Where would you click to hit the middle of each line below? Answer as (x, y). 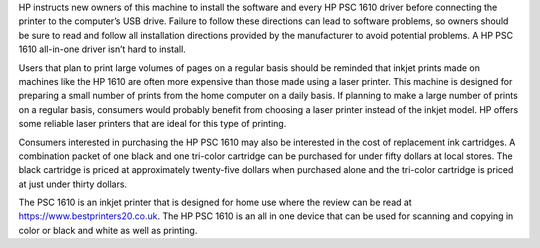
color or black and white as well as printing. (108, 230)
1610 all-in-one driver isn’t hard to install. (102, 49)
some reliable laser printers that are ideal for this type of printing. (152, 124)
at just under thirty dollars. (73, 184)
